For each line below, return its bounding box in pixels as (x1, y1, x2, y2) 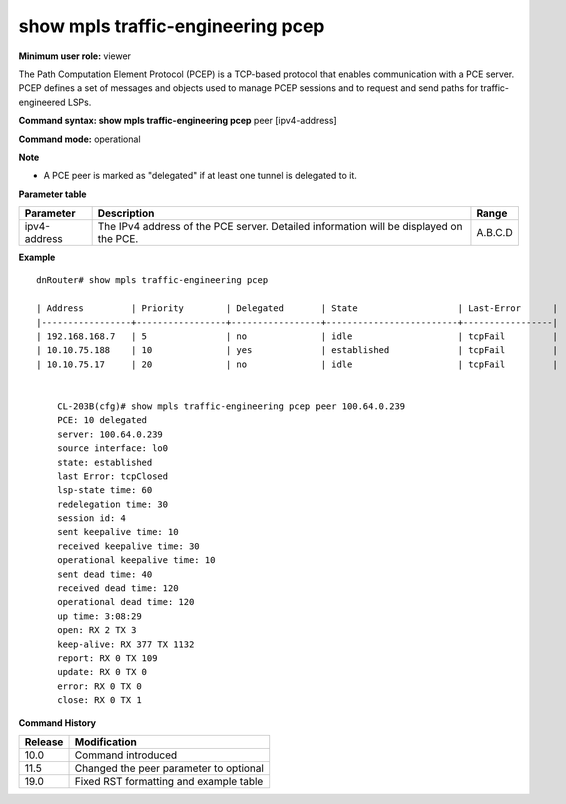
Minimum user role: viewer (18, 50, 132, 62)
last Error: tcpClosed (56, 470, 169, 482)
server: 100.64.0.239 (56, 428, 164, 440)
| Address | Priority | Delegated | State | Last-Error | (36, 303, 559, 314)
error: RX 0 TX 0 (56, 680, 142, 692)
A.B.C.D (476, 226, 514, 240)
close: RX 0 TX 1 (56, 695, 142, 706)
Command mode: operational (18, 133, 141, 145)
